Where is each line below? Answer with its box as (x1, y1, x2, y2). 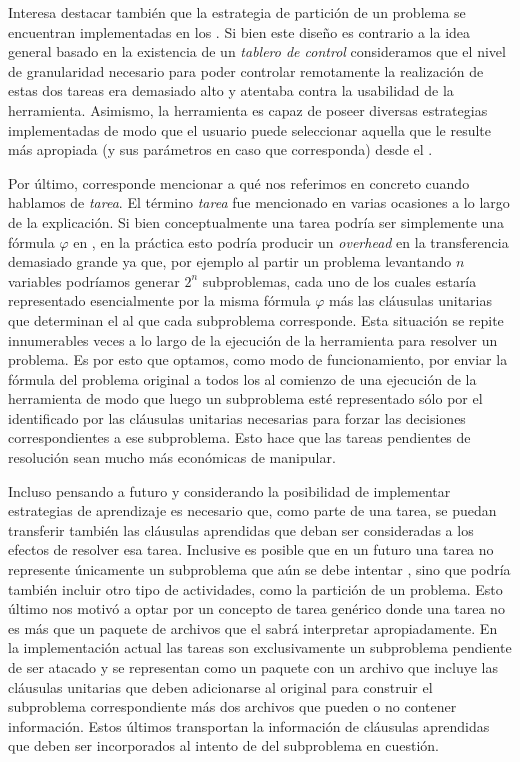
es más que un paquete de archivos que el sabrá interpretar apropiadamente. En (8, 617, 498, 638)
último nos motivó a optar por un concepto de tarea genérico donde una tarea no (8, 598, 505, 619)
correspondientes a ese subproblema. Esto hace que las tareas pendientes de (8, 427, 471, 448)
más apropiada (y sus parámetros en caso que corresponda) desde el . (8, 139, 433, 160)
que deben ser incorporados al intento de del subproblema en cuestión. (8, 735, 439, 756)
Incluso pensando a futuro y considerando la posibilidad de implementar (8, 480, 451, 501)
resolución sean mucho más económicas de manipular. (8, 447, 336, 468)
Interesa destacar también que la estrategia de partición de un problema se (8, 2, 466, 22)
